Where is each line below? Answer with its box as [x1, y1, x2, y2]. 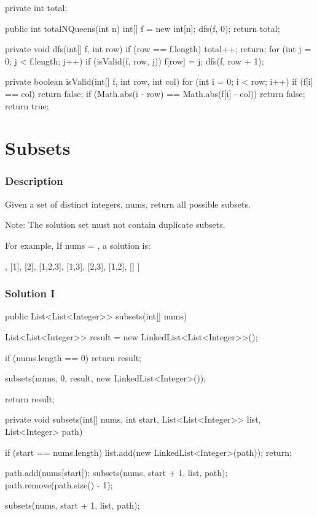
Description [5, 173, 63, 189]
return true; [5, 99, 49, 112]
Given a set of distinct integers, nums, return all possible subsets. [5, 197, 251, 210]
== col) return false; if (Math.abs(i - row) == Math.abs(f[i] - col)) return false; [5, 87, 305, 100]
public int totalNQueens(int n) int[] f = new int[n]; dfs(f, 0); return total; [5, 21, 280, 34]
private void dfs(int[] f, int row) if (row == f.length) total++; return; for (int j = [5, 42, 311, 55]
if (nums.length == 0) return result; [5, 351, 141, 364]
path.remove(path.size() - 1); [5, 478, 113, 491]
